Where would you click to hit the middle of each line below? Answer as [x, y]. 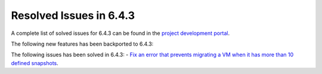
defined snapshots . [35, 63]
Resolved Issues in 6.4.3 [73, 15]
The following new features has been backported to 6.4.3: [82, 44]
